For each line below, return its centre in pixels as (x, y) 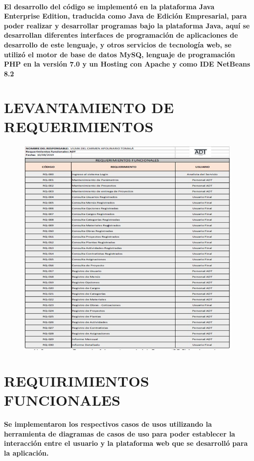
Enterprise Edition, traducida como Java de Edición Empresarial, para (126, 16)
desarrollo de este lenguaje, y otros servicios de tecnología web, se (118, 44)
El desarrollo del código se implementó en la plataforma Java (109, 6)
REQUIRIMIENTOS (77, 381)
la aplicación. (26, 452)
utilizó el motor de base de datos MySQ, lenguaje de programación (120, 54)
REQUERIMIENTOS (79, 126)
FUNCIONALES (62, 400)
